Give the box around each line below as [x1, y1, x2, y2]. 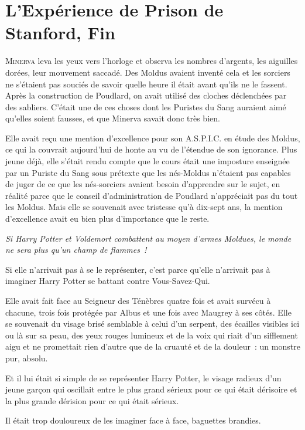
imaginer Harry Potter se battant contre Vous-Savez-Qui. [5, 275, 210, 287]
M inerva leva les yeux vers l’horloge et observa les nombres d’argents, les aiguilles [5, 55, 298, 67]
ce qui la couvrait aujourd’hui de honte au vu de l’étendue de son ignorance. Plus [5, 143, 297, 155]
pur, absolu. [5, 351, 48, 364]
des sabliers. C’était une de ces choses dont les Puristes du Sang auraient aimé [5, 100, 286, 113]
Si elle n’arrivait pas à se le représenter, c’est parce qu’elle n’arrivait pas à [5, 263, 270, 275]
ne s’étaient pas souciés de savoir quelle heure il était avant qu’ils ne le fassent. [5, 77, 287, 90]
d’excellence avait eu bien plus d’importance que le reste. [5, 212, 210, 225]
